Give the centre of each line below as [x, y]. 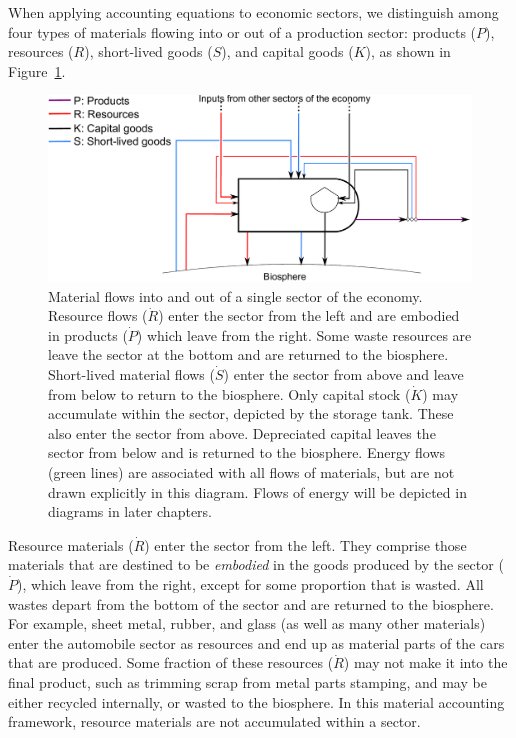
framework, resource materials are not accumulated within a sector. [214, 721]
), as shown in [408, 51]
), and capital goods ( [287, 51]
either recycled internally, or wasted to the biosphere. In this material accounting [256, 701]
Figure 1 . [37, 70]
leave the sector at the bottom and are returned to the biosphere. [248, 354]
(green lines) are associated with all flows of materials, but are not [251, 472]
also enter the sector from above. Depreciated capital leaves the [242, 432]
